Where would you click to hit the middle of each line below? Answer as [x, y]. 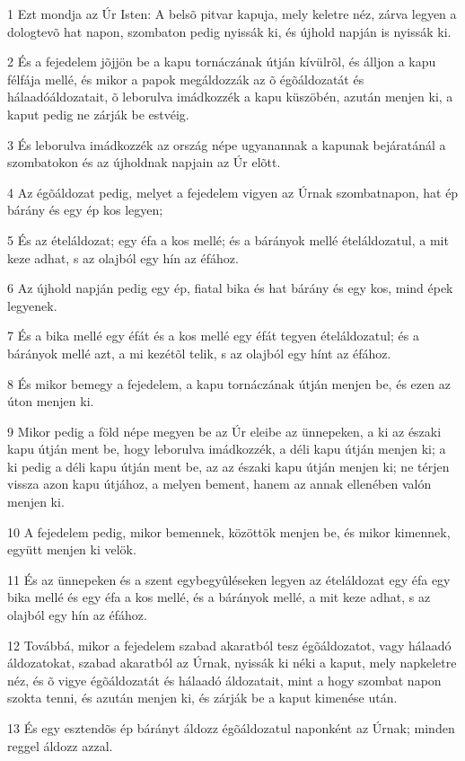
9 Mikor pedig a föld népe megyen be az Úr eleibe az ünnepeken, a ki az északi [224, 431]
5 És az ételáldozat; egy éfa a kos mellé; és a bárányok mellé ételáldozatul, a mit [228, 239]
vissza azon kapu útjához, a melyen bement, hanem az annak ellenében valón [219, 484]
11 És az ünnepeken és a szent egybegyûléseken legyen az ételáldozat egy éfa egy [229, 579]
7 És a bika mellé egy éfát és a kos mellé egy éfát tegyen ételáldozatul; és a [213, 336]
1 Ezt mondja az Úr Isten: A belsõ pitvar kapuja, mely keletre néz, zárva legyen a [232, 13]
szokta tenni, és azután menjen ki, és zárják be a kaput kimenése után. [202, 698]
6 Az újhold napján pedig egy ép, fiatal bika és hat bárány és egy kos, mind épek [230, 288]
